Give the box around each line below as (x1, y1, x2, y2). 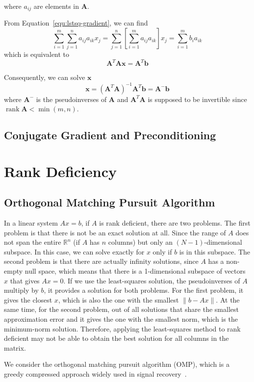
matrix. (4, 342, 26, 353)
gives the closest (4, 294, 52, 305)
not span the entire (4, 237, 61, 247)
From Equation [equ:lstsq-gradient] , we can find (4, 18, 148, 28)
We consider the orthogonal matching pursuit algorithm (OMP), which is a (4, 359, 229, 369)
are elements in (33, 1, 79, 11)
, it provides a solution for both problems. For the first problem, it (44, 285, 244, 295)
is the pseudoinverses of (36, 94, 107, 104)
